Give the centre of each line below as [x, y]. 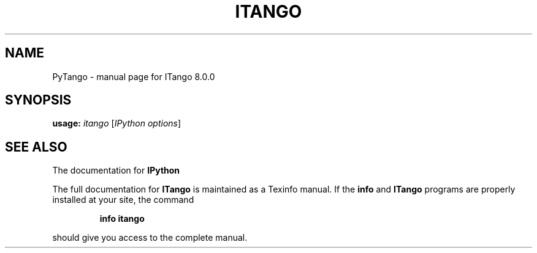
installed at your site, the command [123, 200]
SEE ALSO [36, 147]
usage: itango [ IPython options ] [117, 123]
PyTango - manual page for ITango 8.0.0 [134, 76]
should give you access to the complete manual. [150, 238]
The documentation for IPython [116, 170]
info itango [122, 219]
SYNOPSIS [38, 100]
